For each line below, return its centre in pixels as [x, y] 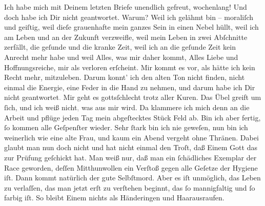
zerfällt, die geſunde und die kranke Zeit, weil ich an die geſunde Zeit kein [120, 47]
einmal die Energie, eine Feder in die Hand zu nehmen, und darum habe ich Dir [130, 87]
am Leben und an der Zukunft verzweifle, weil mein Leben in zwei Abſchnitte [126, 37]
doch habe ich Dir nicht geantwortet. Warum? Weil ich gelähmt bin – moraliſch [129, 17]
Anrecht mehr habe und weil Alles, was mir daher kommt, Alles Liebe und [121, 57]
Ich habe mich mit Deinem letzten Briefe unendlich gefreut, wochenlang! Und [126, 7]
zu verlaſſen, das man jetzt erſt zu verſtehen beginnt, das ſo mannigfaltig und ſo [130, 187]
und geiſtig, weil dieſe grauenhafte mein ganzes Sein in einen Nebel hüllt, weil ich [131, 27]
